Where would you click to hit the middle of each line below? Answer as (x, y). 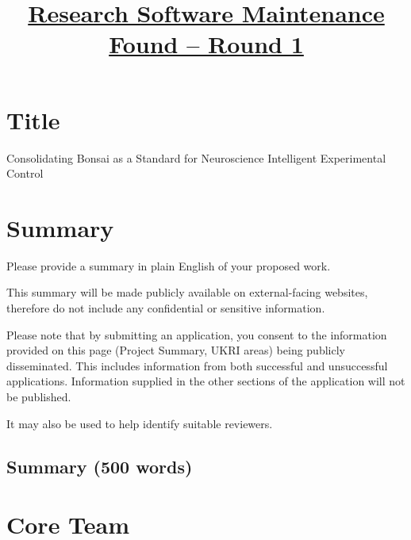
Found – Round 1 (206, 44)
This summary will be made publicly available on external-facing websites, (187, 292)
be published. (39, 396)
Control (25, 173)
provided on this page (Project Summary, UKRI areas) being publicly (176, 350)
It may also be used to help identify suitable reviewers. (140, 423)
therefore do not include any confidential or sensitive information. (166, 308)
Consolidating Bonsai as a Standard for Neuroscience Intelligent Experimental (196, 157)
